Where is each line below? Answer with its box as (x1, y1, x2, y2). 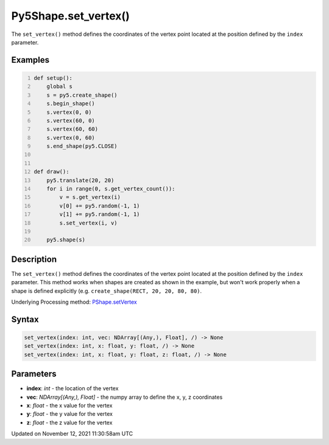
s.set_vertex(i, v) (59, 219, 118, 226)
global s (46, 83, 73, 90)
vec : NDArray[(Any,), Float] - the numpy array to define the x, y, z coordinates (26, 393, 223, 401)
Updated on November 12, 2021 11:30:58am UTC (11, 430, 133, 438)
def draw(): (34, 168, 69, 175)
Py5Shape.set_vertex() (11, 9, 130, 23)
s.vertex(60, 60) (46, 125, 99, 133)
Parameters (11, 369, 57, 379)
